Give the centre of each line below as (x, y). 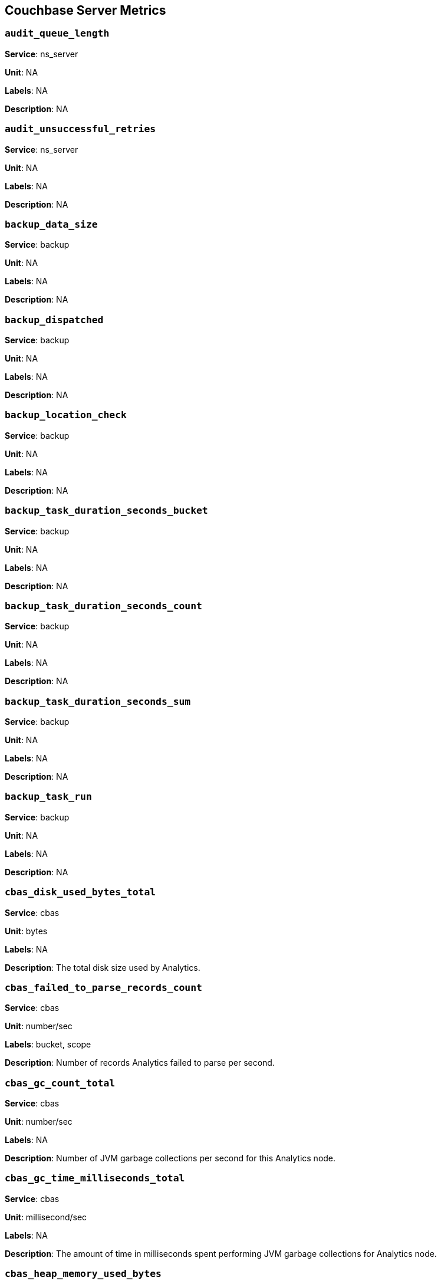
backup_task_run (48, 797)
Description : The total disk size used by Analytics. (103, 967)
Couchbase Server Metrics (85, 10)
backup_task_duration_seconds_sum (98, 701)
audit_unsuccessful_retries (80, 129)
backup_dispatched (54, 320)
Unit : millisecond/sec (46, 1217)
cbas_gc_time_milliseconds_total (95, 1178)
